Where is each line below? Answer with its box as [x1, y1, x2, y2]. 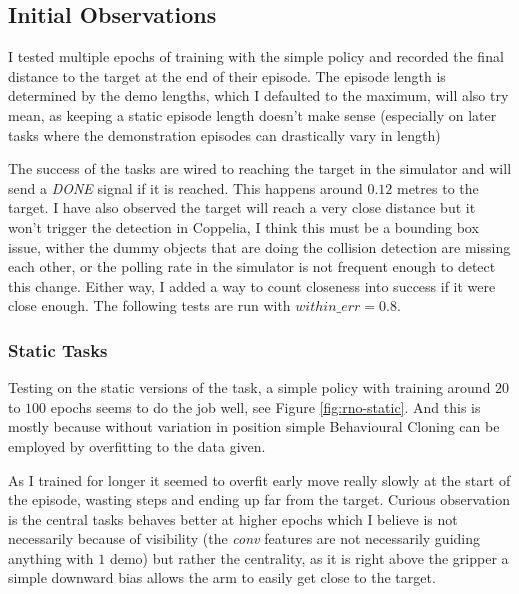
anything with [8, 547, 94, 568]
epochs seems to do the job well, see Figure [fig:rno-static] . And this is [50, 396, 481, 417]
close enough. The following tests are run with [8, 295, 291, 316]
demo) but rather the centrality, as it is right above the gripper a [109, 547, 509, 568]
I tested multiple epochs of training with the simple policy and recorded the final [8, 46, 504, 67]
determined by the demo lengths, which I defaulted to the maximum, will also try [8, 85, 509, 106]
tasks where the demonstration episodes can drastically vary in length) [8, 124, 441, 145]
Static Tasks [8, 337, 108, 362]
